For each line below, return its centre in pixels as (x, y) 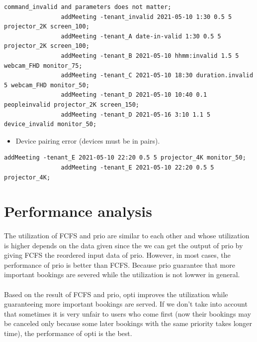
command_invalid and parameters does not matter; (88, 7)
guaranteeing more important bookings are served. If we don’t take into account (126, 304)
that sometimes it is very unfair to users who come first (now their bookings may (128, 313)
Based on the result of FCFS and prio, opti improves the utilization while (116, 294)
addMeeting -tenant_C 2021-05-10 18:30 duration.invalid (157, 76)
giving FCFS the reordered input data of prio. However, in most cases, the (117, 255)
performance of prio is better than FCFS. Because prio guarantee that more (120, 264)
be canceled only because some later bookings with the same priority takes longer (128, 323)
